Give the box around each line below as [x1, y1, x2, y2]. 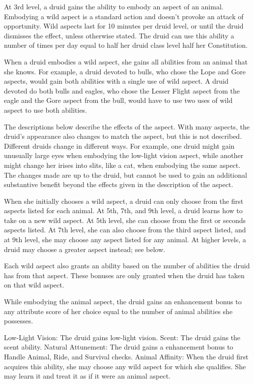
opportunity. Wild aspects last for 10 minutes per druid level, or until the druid [4, 21, 244, 31]
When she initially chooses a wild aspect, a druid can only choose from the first [4, 195, 244, 206]
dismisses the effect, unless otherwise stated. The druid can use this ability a [4, 30, 234, 40]
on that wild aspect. [4, 280, 64, 290]
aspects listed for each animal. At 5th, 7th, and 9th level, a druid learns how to [4, 205, 243, 216]
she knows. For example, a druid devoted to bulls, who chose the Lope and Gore [4, 66, 246, 76]
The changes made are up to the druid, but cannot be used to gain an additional [4, 169, 247, 180]
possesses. [4, 316, 33, 326]
